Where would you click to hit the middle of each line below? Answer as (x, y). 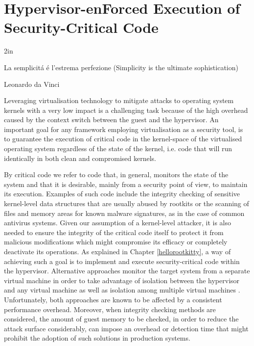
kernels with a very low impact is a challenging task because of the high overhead (126, 110)
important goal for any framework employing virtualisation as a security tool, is (124, 129)
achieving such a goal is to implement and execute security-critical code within (122, 261)
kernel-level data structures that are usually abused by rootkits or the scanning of (127, 203)
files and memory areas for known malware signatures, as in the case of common (124, 213)
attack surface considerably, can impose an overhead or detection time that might (126, 328)
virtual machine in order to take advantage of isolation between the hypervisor (122, 280)
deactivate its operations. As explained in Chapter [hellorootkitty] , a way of (117, 251)
